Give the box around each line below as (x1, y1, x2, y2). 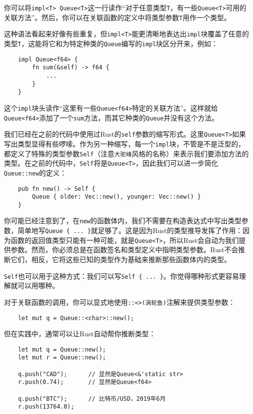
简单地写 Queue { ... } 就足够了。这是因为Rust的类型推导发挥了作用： (17, 225, 243, 236)
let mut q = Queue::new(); (18, 346, 106, 353)
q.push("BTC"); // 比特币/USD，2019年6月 (18, 395, 166, 402)
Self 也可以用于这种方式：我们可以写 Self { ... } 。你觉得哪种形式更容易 (4, 270, 239, 281)
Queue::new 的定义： (4, 167, 67, 177)
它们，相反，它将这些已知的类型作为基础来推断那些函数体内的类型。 (10, 254, 231, 265)
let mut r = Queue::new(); (18, 354, 106, 361)
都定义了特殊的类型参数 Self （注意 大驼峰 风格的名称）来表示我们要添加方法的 (4, 148, 249, 158)
